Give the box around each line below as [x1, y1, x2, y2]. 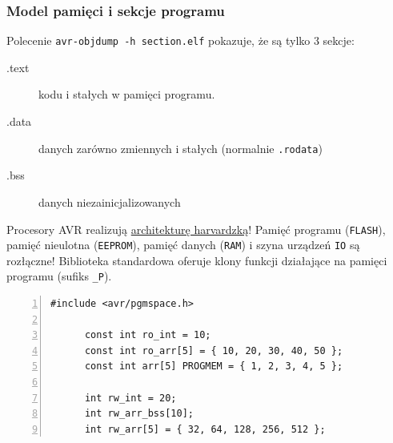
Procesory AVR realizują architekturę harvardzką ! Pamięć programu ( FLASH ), [6, 220, 386, 237]
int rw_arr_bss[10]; [84, 408, 194, 420]
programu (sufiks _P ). [6, 268, 112, 284]
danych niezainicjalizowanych [38, 193, 181, 210]
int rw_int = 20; [84, 392, 177, 404]
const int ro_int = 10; [84, 329, 211, 341]
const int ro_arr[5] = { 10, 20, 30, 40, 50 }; [84, 344, 343, 356]
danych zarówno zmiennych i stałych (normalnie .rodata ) [38, 139, 323, 156]
